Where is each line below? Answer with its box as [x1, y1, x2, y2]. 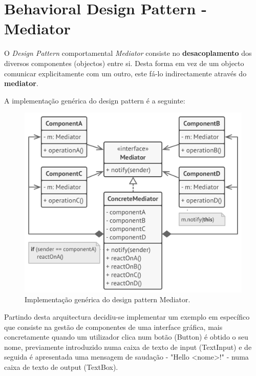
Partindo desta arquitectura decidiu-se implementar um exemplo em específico [4, 311, 250, 322]
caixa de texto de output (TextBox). [4, 362, 118, 372]
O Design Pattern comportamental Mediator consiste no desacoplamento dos [4, 48, 252, 58]
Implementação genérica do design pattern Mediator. [25, 294, 190, 305]
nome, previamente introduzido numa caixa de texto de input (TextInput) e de [4, 341, 252, 352]
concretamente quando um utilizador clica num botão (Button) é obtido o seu [4, 331, 248, 342]
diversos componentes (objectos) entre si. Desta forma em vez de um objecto [4, 57, 244, 68]
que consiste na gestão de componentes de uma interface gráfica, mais [4, 321, 223, 332]
